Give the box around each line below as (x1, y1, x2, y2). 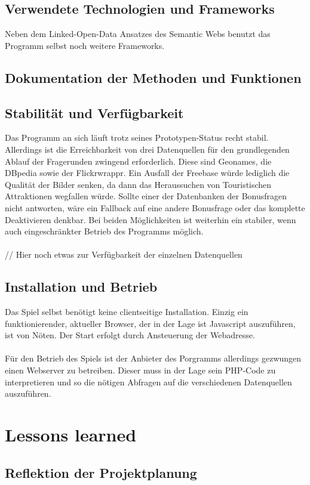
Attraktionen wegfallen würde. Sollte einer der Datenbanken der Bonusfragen (5, 190, 287, 202)
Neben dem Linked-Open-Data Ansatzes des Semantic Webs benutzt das (5, 27, 271, 40)
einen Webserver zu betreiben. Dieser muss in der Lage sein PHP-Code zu (5, 364, 276, 376)
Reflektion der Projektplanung (5, 463, 197, 481)
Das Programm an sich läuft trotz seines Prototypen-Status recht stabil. (5, 131, 269, 144)
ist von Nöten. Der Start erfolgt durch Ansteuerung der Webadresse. (5, 329, 255, 341)
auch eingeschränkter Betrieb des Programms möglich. (5, 225, 204, 237)
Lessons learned (5, 422, 137, 447)
